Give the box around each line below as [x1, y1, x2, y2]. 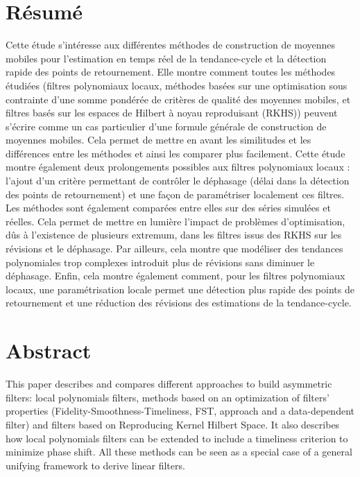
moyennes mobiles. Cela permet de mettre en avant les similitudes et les [6, 132, 311, 147]
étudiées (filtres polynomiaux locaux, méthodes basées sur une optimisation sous [6, 78, 348, 92]
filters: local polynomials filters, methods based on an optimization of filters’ [6, 390, 329, 404]
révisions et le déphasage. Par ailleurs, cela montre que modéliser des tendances [6, 241, 343, 256]
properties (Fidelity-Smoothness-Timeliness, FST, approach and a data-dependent [6, 404, 354, 418]
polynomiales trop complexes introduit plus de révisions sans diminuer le [6, 254, 315, 269]
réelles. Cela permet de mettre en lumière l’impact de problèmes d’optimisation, [6, 214, 345, 228]
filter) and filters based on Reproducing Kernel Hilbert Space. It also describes [6, 417, 340, 431]
